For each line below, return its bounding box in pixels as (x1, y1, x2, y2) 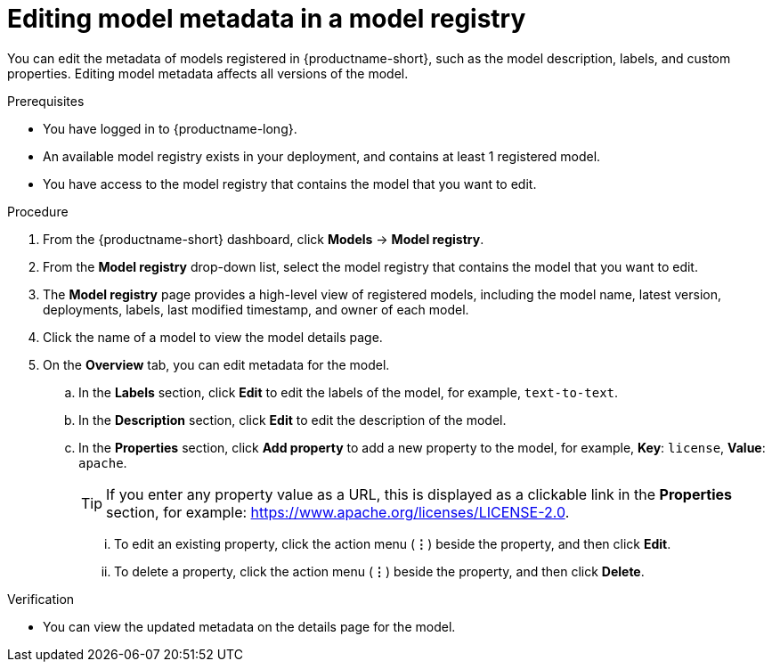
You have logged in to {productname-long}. (43, 120, 297, 136)
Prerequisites (7, 93, 85, 109)
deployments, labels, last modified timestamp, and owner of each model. (43, 301, 469, 317)
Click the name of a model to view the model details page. (43, 329, 383, 345)
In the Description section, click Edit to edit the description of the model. (78, 412, 507, 428)
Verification (7, 591, 75, 607)
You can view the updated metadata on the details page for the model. (43, 618, 456, 634)
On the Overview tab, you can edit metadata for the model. (43, 356, 390, 372)
